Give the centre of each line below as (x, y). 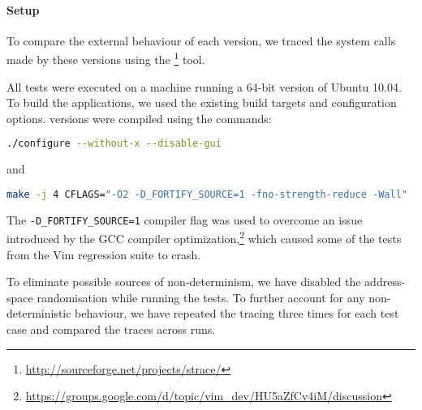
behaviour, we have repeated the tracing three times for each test (237, 313)
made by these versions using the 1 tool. (106, 58)
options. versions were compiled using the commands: (139, 118)
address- (385, 282)
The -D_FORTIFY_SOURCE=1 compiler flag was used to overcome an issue (185, 219)
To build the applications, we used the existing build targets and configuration (202, 102)
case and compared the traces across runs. (111, 329)
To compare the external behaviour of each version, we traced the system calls (201, 40)
